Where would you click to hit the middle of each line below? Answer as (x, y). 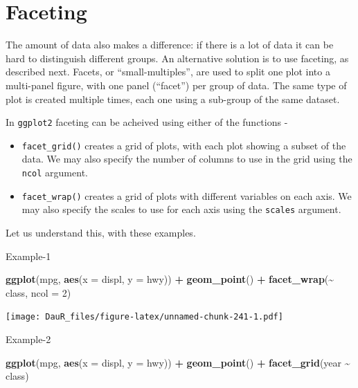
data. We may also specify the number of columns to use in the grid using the (187, 159)
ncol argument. (55, 172)
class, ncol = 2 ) (38, 292)
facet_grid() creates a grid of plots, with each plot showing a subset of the (184, 145)
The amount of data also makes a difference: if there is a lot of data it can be (170, 45)
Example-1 (28, 256)
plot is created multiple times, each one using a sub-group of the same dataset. (173, 99)
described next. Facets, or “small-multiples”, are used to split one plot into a (168, 72)
